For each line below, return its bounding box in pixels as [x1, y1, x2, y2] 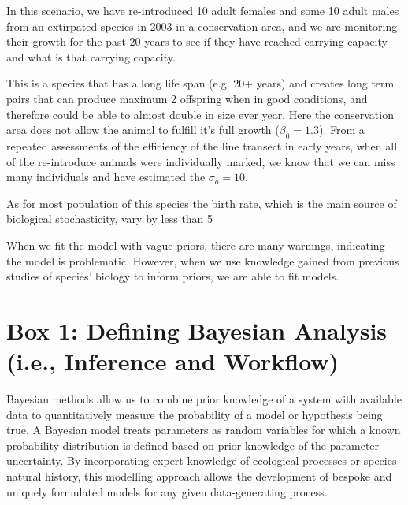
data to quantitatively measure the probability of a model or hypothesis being [6, 406, 383, 422]
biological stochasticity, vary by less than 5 [6, 210, 213, 227]
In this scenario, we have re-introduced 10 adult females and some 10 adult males [6, 2, 399, 18]
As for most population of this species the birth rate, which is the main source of [6, 195, 397, 211]
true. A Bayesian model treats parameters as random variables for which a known [6, 421, 401, 438]
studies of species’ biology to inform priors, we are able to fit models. [6, 268, 339, 284]
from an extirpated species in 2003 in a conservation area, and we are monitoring [6, 17, 398, 34]
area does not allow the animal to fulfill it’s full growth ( [6, 121, 280, 138]
